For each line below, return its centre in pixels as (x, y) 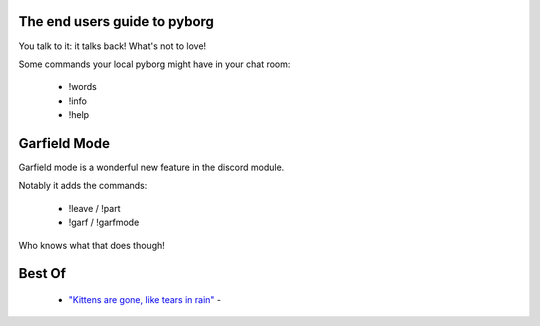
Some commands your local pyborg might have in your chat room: (154, 64)
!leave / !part (94, 208)
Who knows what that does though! (91, 245)
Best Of (42, 273)
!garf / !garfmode (104, 222)
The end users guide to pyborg (116, 21)
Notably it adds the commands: (83, 186)
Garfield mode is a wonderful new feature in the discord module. (151, 167)
